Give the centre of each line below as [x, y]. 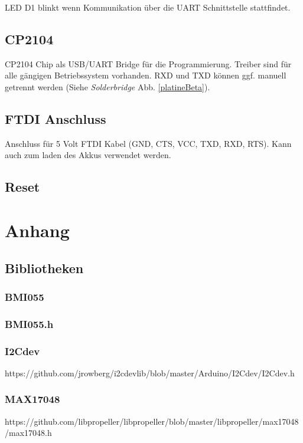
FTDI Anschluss [56, 118]
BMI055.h [29, 324]
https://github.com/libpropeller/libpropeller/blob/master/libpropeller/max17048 [152, 421]
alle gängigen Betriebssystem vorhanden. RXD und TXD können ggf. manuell [146, 75]
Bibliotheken [44, 268]
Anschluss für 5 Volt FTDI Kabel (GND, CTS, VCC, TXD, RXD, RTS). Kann [148, 143]
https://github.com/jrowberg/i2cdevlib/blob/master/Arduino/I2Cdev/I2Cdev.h [150, 373]
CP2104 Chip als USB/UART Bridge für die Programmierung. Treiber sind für [148, 63]
